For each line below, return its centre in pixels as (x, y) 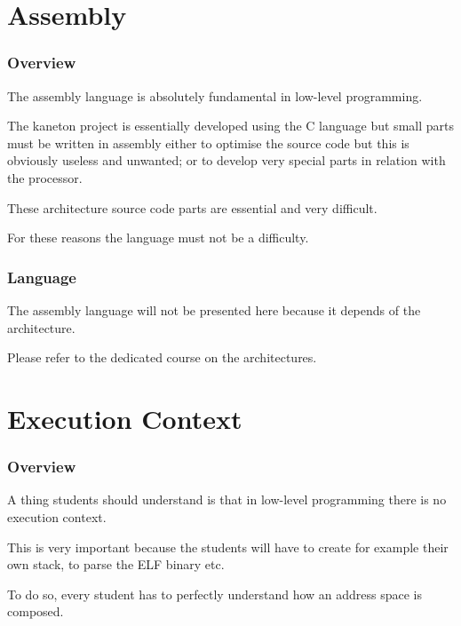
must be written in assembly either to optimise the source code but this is (208, 143)
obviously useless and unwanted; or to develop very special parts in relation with (227, 160)
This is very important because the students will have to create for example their (228, 547)
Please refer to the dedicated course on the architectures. (162, 357)
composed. (36, 611)
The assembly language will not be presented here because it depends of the (214, 309)
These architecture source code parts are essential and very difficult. (192, 207)
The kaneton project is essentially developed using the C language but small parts (230, 126)
